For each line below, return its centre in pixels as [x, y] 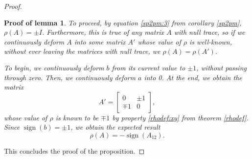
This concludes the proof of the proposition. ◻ [74, 150]
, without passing [221, 67]
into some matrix [100, 41]
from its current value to [149, 67]
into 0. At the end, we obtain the [193, 77]
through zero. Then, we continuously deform [70, 77]
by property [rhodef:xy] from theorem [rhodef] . [180, 117]
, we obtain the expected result [115, 127]
